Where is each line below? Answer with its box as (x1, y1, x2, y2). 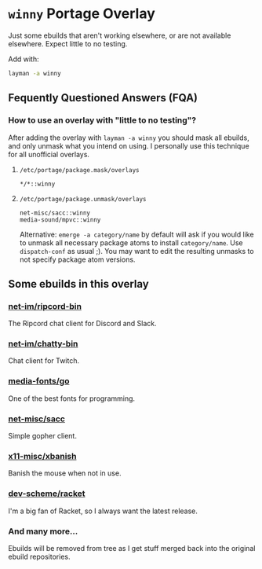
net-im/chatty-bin (8, 339, 78, 350)
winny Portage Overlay (8, 5, 155, 23)
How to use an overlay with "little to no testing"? (8, 115, 197, 126)
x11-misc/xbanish (8, 451, 77, 461)
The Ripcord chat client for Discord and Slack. (8, 319, 157, 329)
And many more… (8, 526, 78, 537)
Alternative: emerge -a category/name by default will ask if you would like (19, 229, 254, 239)
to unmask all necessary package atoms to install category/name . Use (19, 237, 243, 248)
